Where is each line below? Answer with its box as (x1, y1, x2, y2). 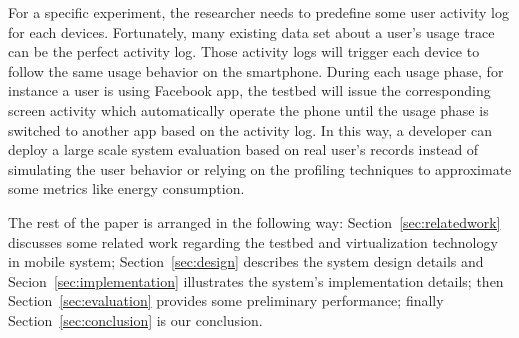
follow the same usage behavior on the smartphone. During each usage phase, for (8, 60, 504, 81)
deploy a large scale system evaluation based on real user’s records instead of (8, 139, 479, 160)
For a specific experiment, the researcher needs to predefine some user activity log (8, 2, 509, 22)
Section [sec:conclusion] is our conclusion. (8, 309, 263, 330)
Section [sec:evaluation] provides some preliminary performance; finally (8, 290, 444, 311)
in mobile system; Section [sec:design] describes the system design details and (8, 251, 484, 272)
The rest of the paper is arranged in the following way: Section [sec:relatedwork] (8, 211, 501, 232)
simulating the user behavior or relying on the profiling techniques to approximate (8, 158, 512, 179)
